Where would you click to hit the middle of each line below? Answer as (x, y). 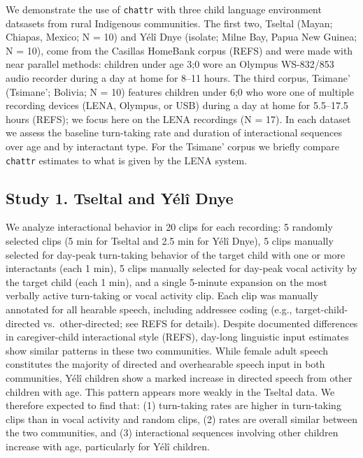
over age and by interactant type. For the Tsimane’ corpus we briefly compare (172, 146)
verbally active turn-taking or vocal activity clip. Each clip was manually (162, 295)
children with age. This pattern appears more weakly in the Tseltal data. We (170, 391)
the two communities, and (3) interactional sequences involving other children (172, 432)
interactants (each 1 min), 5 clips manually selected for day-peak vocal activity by (181, 268)
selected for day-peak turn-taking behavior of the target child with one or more (176, 254)
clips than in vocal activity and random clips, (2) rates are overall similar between (181, 418)
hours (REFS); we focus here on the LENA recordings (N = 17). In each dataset (178, 119)
